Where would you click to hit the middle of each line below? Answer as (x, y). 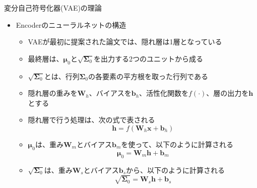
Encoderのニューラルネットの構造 (71, 24)
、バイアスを (110, 93)
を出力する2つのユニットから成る (149, 58)
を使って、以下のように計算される (177, 144)
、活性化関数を (164, 93)
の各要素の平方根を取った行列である (148, 76)
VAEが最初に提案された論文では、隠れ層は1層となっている (125, 42)
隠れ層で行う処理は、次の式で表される (91, 120)
